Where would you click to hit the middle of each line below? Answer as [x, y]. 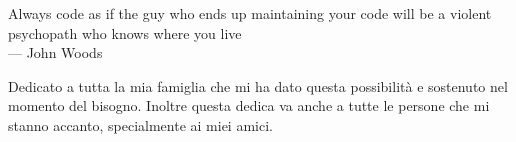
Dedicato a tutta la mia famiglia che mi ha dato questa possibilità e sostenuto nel [258, 85]
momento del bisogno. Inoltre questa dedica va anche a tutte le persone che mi [249, 105]
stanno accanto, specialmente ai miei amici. [140, 124]
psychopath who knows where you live [125, 32]
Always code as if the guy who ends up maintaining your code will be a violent [250, 13]
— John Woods [55, 52]
